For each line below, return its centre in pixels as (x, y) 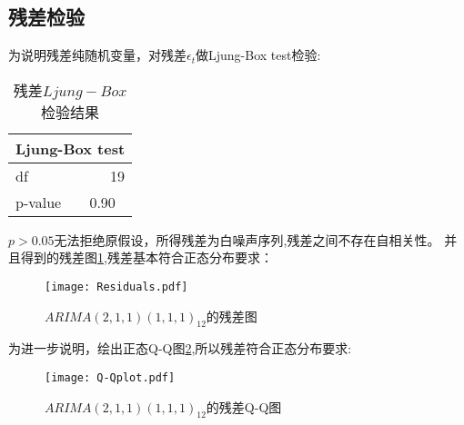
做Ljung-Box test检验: (258, 55)
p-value (39, 202)
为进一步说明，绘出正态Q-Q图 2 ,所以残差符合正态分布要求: (180, 348)
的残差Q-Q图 (244, 406)
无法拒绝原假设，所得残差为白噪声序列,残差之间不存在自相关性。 (247, 239)
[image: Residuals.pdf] (116, 287)
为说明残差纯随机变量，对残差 (97, 55)
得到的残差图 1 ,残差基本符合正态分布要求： (146, 257)
